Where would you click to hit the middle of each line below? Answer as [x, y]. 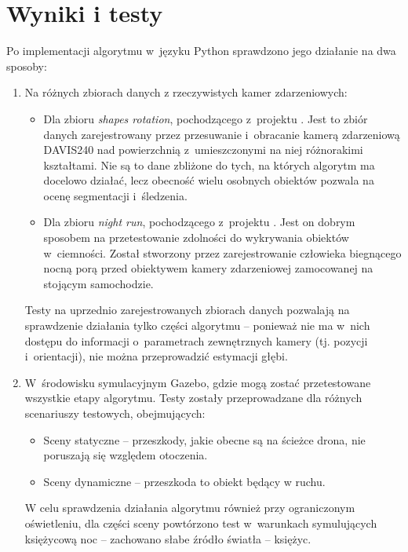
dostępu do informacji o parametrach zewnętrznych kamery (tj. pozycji [196, 340]
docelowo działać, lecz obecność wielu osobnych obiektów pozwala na [209, 180]
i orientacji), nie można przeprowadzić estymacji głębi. [156, 356]
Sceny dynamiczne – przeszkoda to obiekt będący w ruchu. [184, 481]
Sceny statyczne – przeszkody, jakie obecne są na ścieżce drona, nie [204, 439]
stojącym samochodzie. [98, 283]
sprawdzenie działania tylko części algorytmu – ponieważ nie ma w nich [197, 325]
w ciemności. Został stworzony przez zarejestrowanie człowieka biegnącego [222, 252]
